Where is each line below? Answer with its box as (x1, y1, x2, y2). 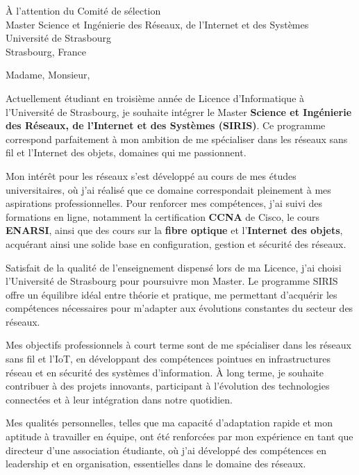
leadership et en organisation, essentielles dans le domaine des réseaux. (6, 456, 306, 471)
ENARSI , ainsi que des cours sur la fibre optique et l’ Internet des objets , (6, 223, 343, 237)
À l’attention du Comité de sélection (6, 3, 161, 17)
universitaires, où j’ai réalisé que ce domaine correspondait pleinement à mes (6, 182, 331, 197)
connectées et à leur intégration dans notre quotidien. (6, 392, 233, 406)
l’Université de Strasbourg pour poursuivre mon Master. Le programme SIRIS (6, 274, 338, 288)
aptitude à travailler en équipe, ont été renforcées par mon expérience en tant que (6, 429, 353, 444)
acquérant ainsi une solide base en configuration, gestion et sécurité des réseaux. (6, 236, 347, 251)
